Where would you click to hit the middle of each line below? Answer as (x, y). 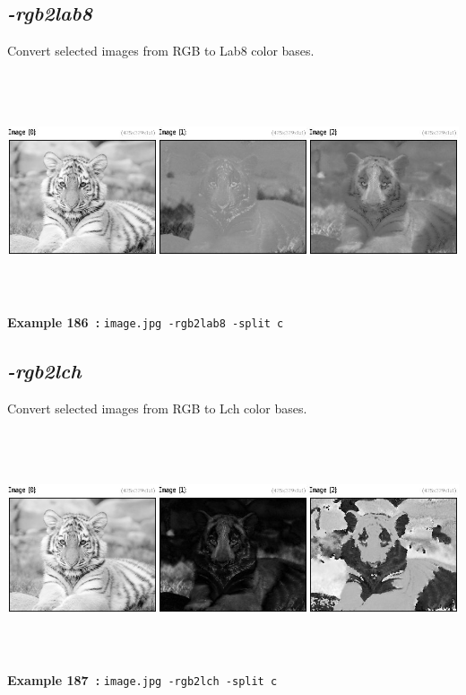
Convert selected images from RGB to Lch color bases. (157, 408)
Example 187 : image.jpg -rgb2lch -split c (142, 679)
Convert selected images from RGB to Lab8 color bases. (161, 51)
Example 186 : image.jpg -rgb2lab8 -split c (146, 321)
